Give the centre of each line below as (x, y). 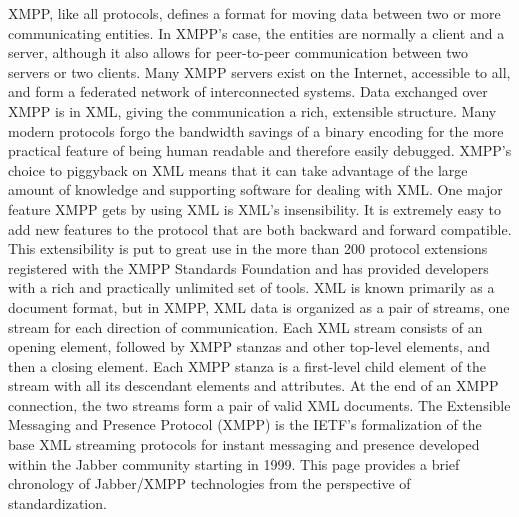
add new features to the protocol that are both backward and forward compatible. (260, 228)
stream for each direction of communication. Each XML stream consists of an (245, 326)
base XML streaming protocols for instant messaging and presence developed (244, 444)
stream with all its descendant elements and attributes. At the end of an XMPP (253, 385)
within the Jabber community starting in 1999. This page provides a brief (234, 463)
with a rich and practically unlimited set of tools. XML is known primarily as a (251, 287)
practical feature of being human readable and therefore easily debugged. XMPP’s (260, 150)
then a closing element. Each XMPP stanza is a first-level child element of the (247, 365)
